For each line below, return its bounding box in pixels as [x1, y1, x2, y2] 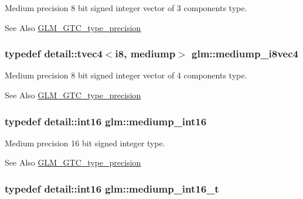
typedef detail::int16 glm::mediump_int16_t [5, 181, 219, 195]
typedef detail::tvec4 [5, 46, 103, 61]
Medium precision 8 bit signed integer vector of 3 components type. [5, 2, 247, 13]
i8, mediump [115, 46, 176, 61]
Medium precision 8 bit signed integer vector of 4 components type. [5, 69, 247, 81]
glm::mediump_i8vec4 [192, 46, 298, 61]
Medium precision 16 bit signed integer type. [5, 136, 165, 149]
